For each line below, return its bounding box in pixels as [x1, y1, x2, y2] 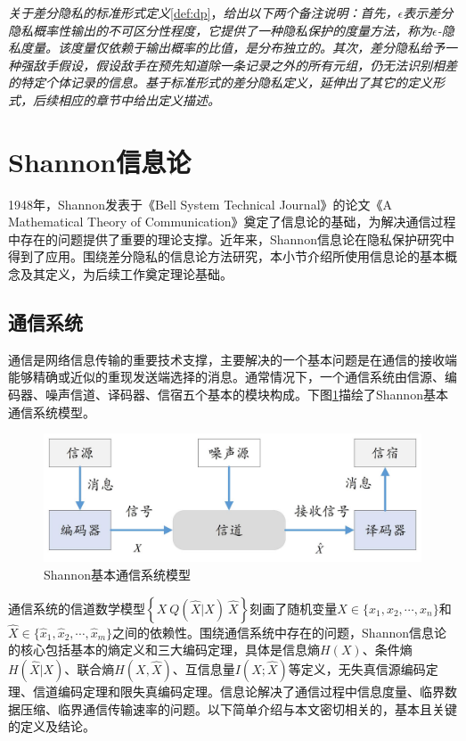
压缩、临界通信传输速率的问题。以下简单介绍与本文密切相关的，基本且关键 [20, 699, 457, 718]
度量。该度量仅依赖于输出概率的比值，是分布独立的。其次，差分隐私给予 [20, 38, 445, 57]
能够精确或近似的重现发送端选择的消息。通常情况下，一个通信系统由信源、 [8, 367, 445, 386]
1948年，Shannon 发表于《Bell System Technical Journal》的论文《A [8, 194, 393, 213]
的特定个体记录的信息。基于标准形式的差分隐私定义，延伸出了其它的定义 [8, 73, 432, 92]
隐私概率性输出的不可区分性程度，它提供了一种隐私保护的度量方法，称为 [8, 21, 432, 39]
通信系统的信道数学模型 [8, 598, 145, 617]
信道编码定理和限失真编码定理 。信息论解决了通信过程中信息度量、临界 [32, 681, 445, 700]
